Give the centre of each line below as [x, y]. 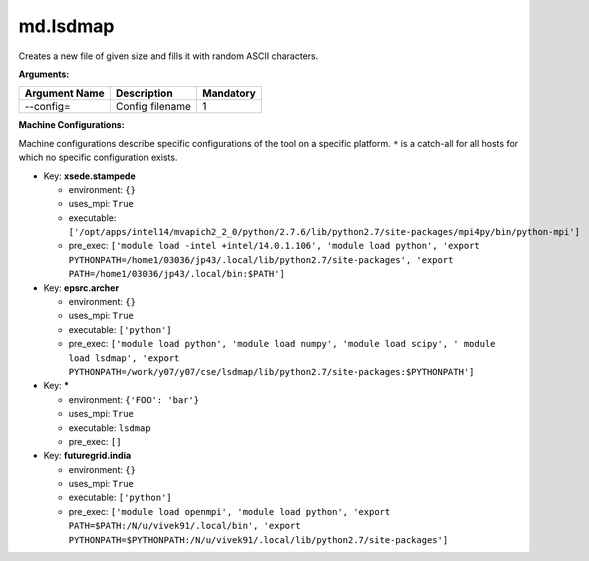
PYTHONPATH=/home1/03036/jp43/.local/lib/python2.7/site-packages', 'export [261, 259]
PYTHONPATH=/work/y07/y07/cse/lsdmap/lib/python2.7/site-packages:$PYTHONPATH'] [271, 371]
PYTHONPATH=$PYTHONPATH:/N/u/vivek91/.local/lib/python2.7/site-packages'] [258, 539]
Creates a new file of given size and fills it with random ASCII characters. [168, 56]
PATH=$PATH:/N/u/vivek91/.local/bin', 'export [184, 526]
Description [144, 93]
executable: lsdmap [109, 427]
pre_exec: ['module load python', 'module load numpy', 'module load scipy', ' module [282, 344]
